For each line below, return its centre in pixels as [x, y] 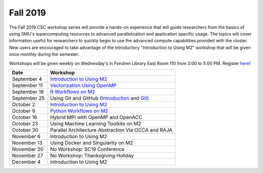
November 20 [28, 149]
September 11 [28, 85]
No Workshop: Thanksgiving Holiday [92, 156]
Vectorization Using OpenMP [83, 85]
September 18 [28, 91]
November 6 [26, 136]
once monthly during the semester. [44, 54]
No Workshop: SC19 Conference [87, 149]
